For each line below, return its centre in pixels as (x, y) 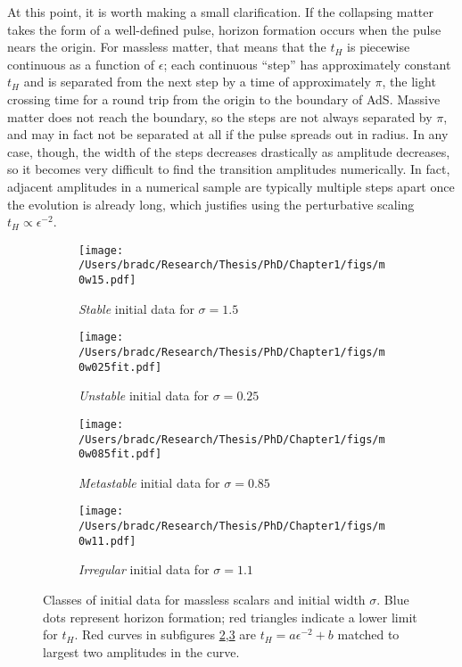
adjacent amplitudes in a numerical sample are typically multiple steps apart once (231, 186)
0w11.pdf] (107, 541)
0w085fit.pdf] (120, 454)
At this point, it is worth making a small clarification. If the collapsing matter (220, 12)
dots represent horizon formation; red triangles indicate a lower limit (230, 617)
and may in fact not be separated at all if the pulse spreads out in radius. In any (228, 134)
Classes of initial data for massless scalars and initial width (204, 599)
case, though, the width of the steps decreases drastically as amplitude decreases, (229, 151)
